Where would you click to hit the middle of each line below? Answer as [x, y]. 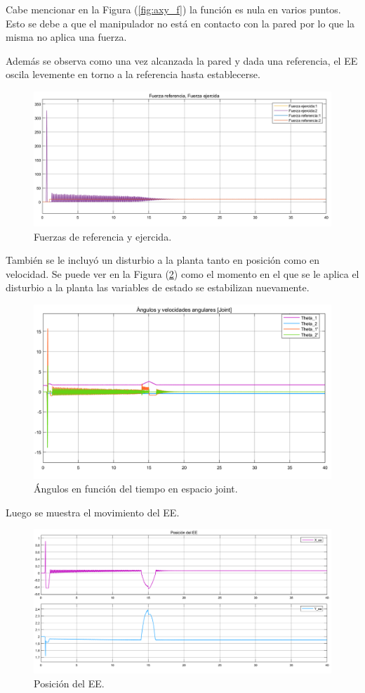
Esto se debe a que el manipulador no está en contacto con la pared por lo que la [180, 23]
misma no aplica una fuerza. [66, 37]
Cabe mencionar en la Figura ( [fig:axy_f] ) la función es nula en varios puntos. [173, 9]
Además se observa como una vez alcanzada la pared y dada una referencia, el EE [182, 60]
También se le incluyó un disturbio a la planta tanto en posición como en [163, 260]
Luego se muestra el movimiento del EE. [93, 512]
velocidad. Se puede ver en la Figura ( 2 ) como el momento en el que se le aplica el [182, 273]
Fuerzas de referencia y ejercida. [103, 236]
